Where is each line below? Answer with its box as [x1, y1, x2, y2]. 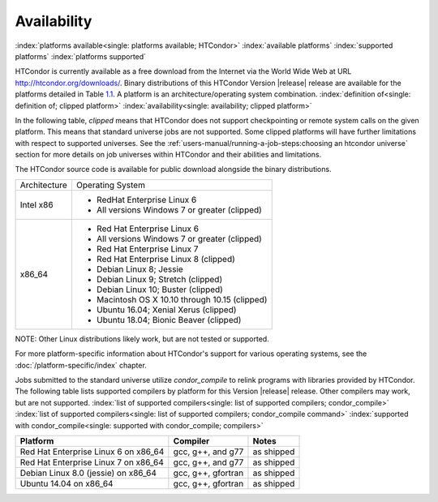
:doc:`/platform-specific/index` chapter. [15, 360, 148, 370]
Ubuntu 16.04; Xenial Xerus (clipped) [96, 304, 237, 315]
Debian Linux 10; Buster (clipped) [96, 284, 223, 295]
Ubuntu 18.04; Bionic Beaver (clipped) [96, 314, 242, 325]
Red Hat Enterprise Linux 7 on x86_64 [19, 457, 164, 468]
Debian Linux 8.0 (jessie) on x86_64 [19, 467, 157, 478]
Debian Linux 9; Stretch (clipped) [96, 273, 223, 285]
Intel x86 [19, 199, 54, 210]
